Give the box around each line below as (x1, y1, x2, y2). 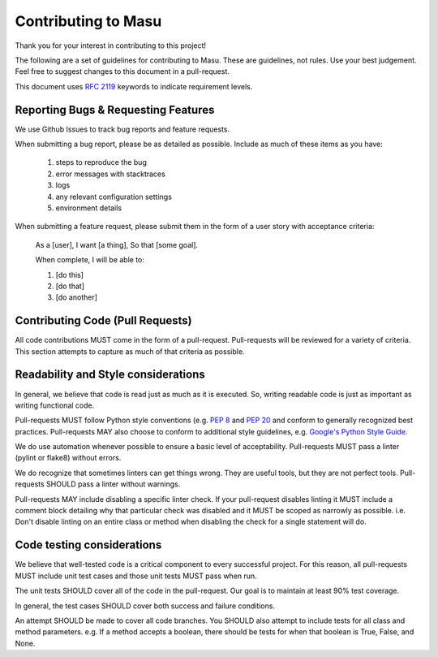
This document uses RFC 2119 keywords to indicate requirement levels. (15, 81, 253, 91)
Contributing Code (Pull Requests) (15, 313, 192, 328)
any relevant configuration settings (55, 192, 172, 201)
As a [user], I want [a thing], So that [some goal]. (35, 240, 199, 249)
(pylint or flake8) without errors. (15, 453, 122, 463)
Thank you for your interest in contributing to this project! (15, 41, 207, 50)
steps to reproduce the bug (55, 158, 148, 167)
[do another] (55, 292, 97, 302)
